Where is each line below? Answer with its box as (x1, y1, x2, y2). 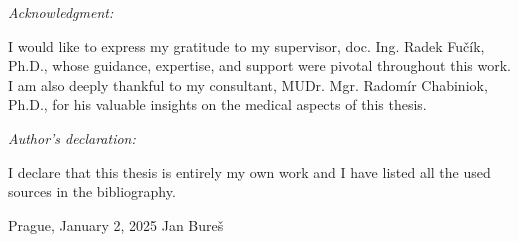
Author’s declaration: (8, 127, 136, 148)
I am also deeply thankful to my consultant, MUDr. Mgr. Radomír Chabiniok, (8, 74, 488, 95)
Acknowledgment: (8, 2, 114, 22)
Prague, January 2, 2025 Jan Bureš (8, 214, 224, 235)
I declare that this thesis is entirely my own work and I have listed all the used (8, 161, 491, 182)
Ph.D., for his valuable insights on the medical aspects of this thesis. (8, 94, 427, 115)
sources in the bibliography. (8, 181, 176, 202)
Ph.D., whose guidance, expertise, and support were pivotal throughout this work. (8, 55, 512, 76)
